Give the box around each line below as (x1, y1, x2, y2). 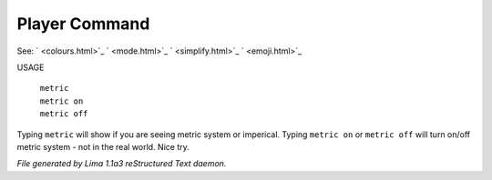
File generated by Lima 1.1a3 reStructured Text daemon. (16, 158, 227, 169)
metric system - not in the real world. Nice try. (16, 141, 190, 152)
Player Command (16, 14, 150, 34)
